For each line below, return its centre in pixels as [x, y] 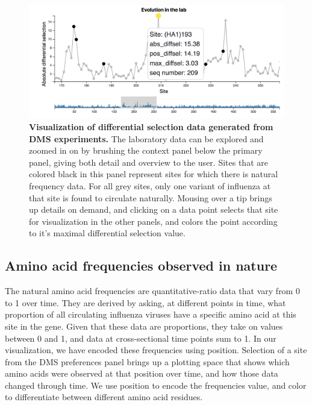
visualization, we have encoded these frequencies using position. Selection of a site [156, 350]
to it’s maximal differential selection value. [107, 233]
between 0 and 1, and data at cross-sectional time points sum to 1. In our [141, 338]
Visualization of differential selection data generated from [151, 126]
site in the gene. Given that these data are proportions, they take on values [144, 326]
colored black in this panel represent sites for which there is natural [154, 174]
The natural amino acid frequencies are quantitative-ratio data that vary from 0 [152, 291]
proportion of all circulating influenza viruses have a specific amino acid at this [151, 314]
